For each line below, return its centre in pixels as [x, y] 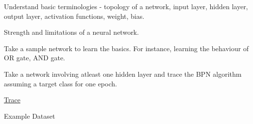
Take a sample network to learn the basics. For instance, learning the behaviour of [126, 48]
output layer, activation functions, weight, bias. [74, 16]
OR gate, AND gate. [34, 58]
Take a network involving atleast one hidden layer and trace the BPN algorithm [123, 74]
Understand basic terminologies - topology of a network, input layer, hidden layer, [126, 6]
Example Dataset [30, 116]
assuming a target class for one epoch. [60, 83]
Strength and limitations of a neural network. [71, 32]
